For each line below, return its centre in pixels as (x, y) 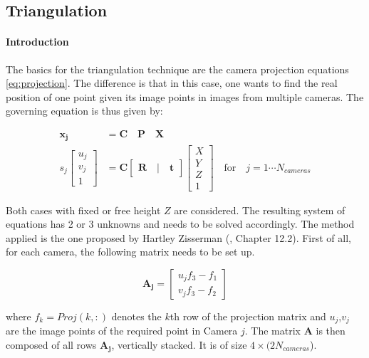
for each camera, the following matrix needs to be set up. (130, 252)
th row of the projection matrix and (248, 316)
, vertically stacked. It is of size (179, 345)
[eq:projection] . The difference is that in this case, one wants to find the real (172, 83)
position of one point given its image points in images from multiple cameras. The (185, 96)
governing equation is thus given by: (84, 111)
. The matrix (273, 331)
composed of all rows (51, 345)
